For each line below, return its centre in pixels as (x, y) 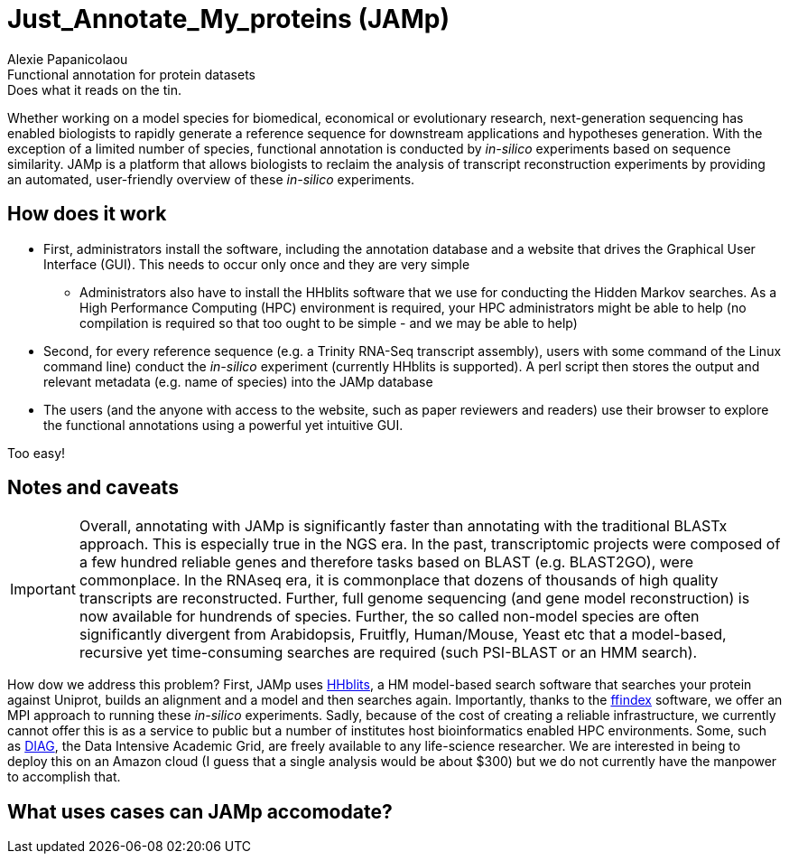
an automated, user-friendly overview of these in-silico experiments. (211, 179)
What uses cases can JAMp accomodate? (200, 811)
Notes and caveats (93, 488)
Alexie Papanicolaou (68, 59)
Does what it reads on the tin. (94, 89)
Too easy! (37, 453)
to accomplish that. (64, 777)
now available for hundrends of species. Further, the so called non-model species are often (389, 617)
